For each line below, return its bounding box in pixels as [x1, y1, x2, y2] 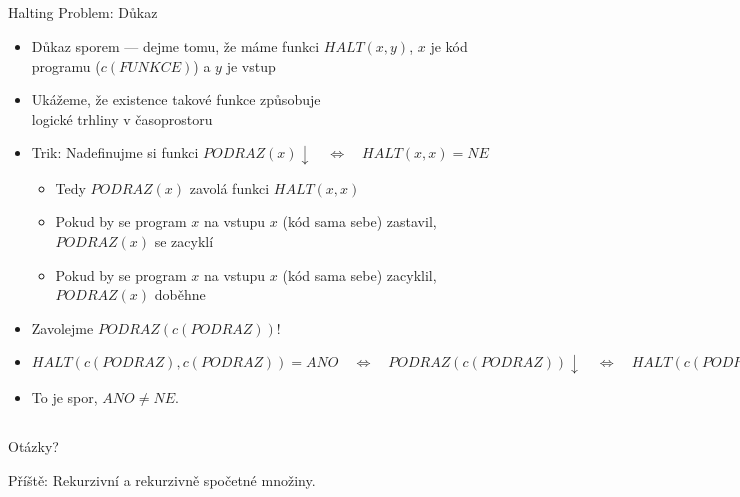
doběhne [154, 284, 206, 305]
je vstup [226, 55, 276, 76]
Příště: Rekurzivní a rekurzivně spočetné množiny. [8, 469, 316, 490]
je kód [430, 35, 468, 56]
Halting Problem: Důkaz [8, 2, 158, 23]
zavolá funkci [189, 177, 270, 198]
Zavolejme [31, 317, 94, 338]
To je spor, [31, 386, 98, 407]
